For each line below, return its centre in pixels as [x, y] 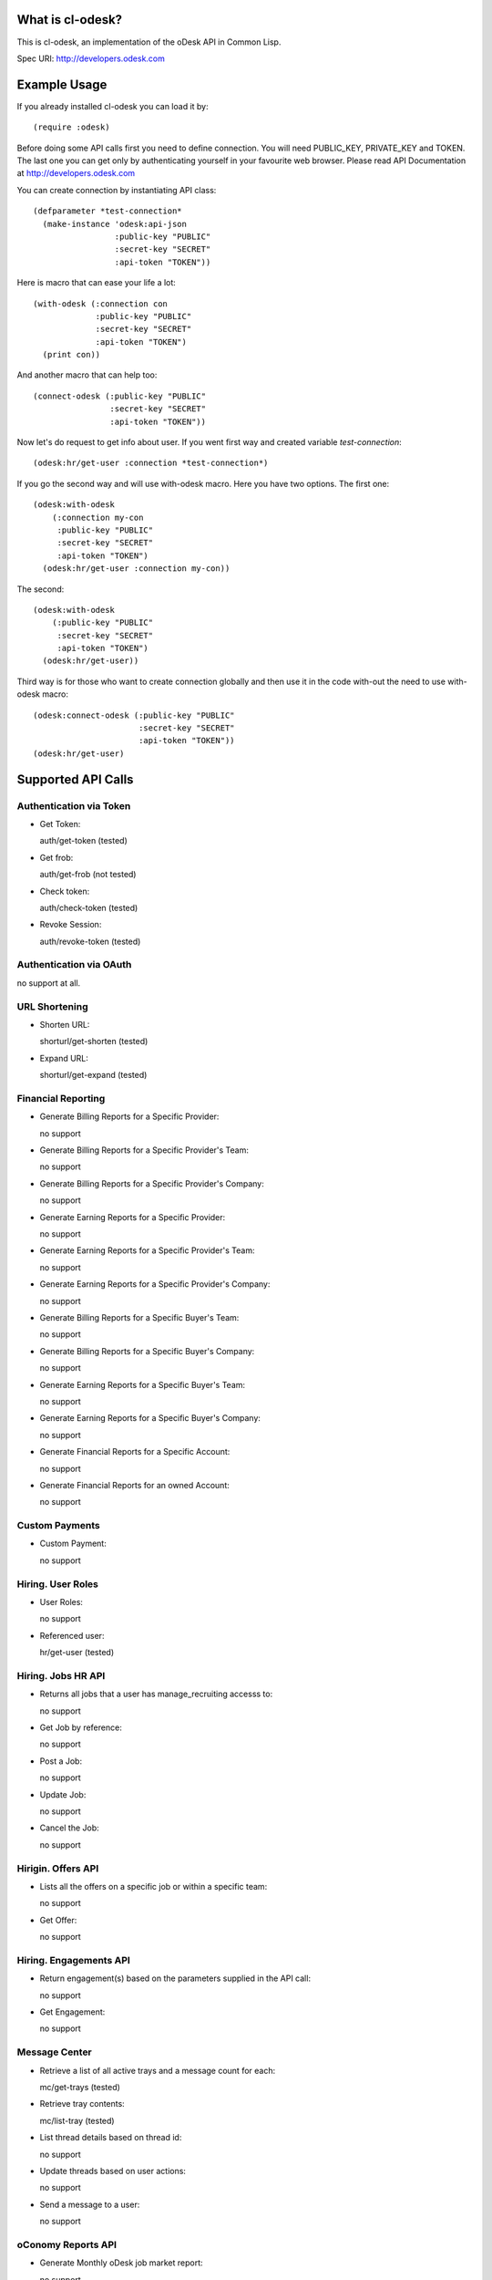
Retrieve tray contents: [82, 2104]
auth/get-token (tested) [83, 841]
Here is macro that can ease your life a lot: [97, 283]
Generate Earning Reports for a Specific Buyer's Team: [143, 1384]
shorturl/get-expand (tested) [93, 1075]
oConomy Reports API [67, 2244]
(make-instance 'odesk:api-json [114, 224]
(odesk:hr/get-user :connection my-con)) [136, 569]
